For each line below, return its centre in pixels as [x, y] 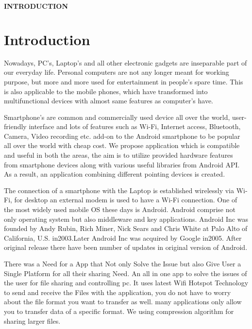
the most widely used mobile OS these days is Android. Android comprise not [120, 209]
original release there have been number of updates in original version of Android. [126, 247]
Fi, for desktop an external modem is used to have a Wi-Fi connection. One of [121, 200]
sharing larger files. [32, 321]
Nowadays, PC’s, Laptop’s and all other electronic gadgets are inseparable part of [126, 62]
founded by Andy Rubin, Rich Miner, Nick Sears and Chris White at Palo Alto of [126, 228]
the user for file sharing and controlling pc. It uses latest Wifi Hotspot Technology [126, 283]
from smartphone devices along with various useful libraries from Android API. [122, 164]
